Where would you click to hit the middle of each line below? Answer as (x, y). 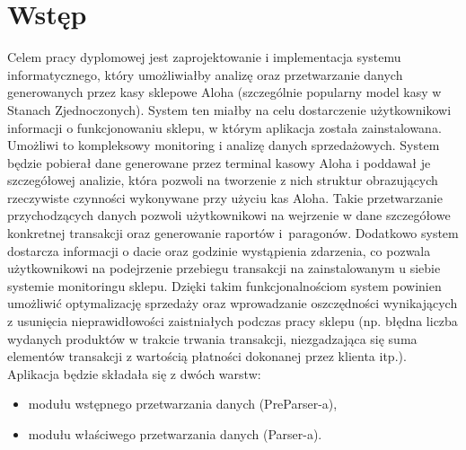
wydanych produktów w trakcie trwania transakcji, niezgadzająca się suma (212, 338)
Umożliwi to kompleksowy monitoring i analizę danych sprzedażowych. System (224, 145)
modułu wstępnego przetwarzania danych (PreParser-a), (183, 404)
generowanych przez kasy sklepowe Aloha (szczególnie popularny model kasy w (224, 92)
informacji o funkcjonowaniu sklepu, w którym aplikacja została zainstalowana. (224, 127)
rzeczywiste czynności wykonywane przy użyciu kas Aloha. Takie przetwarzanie (225, 197)
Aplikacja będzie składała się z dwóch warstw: (134, 373)
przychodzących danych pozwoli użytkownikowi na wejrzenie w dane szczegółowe (229, 215)
